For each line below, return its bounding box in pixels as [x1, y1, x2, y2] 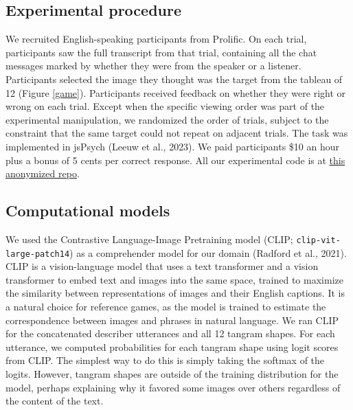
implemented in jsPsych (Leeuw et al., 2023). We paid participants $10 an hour [5, 139, 340, 153]
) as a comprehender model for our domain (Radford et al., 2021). [69, 245, 347, 260]
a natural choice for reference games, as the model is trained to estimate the [5, 299, 326, 314]
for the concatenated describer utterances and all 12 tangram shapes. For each [5, 326, 335, 341]
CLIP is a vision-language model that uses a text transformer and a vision [5, 259, 319, 273]
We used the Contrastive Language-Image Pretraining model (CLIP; [5, 231, 293, 246]
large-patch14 [5, 249, 70, 259]
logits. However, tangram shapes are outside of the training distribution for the [5, 367, 339, 380]
